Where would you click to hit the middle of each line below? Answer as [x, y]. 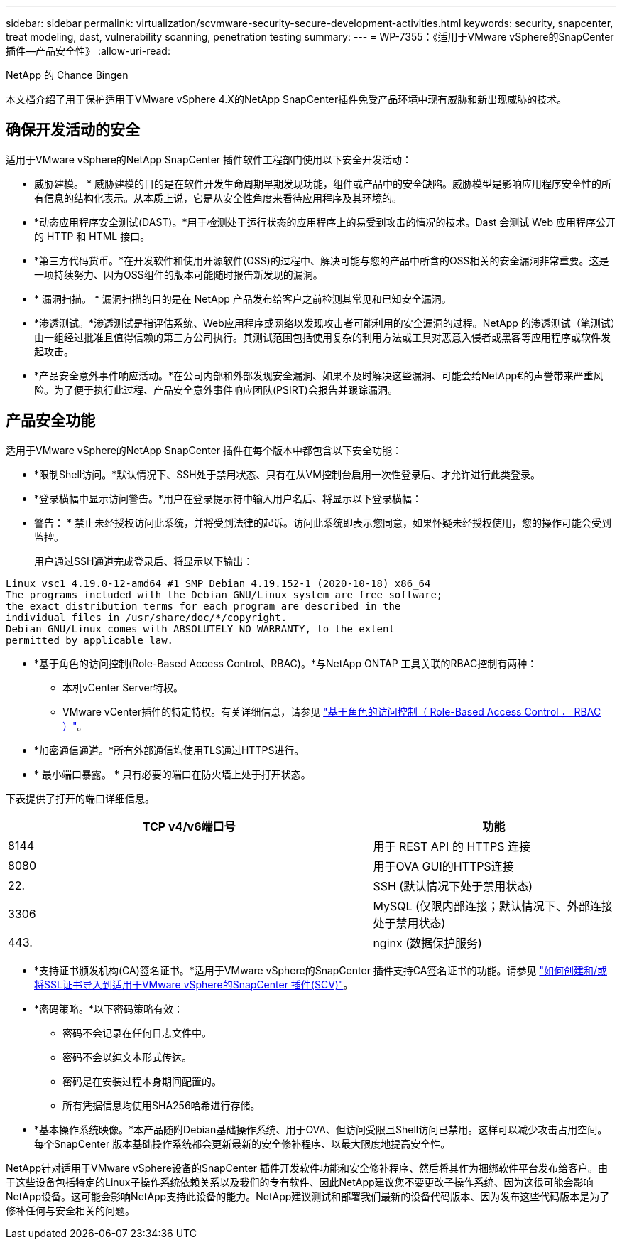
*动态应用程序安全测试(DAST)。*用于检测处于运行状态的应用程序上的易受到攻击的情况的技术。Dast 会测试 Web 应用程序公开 [325, 222]
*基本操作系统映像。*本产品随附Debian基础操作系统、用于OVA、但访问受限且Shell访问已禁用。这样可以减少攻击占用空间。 [321, 1129]
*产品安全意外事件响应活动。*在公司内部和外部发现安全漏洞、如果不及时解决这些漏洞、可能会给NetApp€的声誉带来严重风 [319, 375]
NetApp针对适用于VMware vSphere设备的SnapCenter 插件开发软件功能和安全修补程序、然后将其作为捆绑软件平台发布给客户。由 [307, 1168]
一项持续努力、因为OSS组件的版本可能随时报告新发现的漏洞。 [179, 274]
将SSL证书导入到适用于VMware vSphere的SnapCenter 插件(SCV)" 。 [194, 984]
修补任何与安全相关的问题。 [70, 1210]
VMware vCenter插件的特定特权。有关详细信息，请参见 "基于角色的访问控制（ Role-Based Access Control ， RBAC [332, 711]
